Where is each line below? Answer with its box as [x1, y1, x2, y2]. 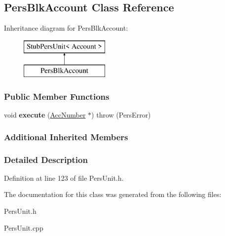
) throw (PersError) [91, 110, 151, 120]
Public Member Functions [4, 90, 110, 102]
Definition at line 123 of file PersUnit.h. [4, 172, 124, 183]
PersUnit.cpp [4, 222, 43, 233]
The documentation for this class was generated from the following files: [4, 189, 222, 199]
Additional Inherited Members [4, 130, 128, 143]
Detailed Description [4, 153, 88, 165]
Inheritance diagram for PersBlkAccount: [4, 23, 128, 33]
